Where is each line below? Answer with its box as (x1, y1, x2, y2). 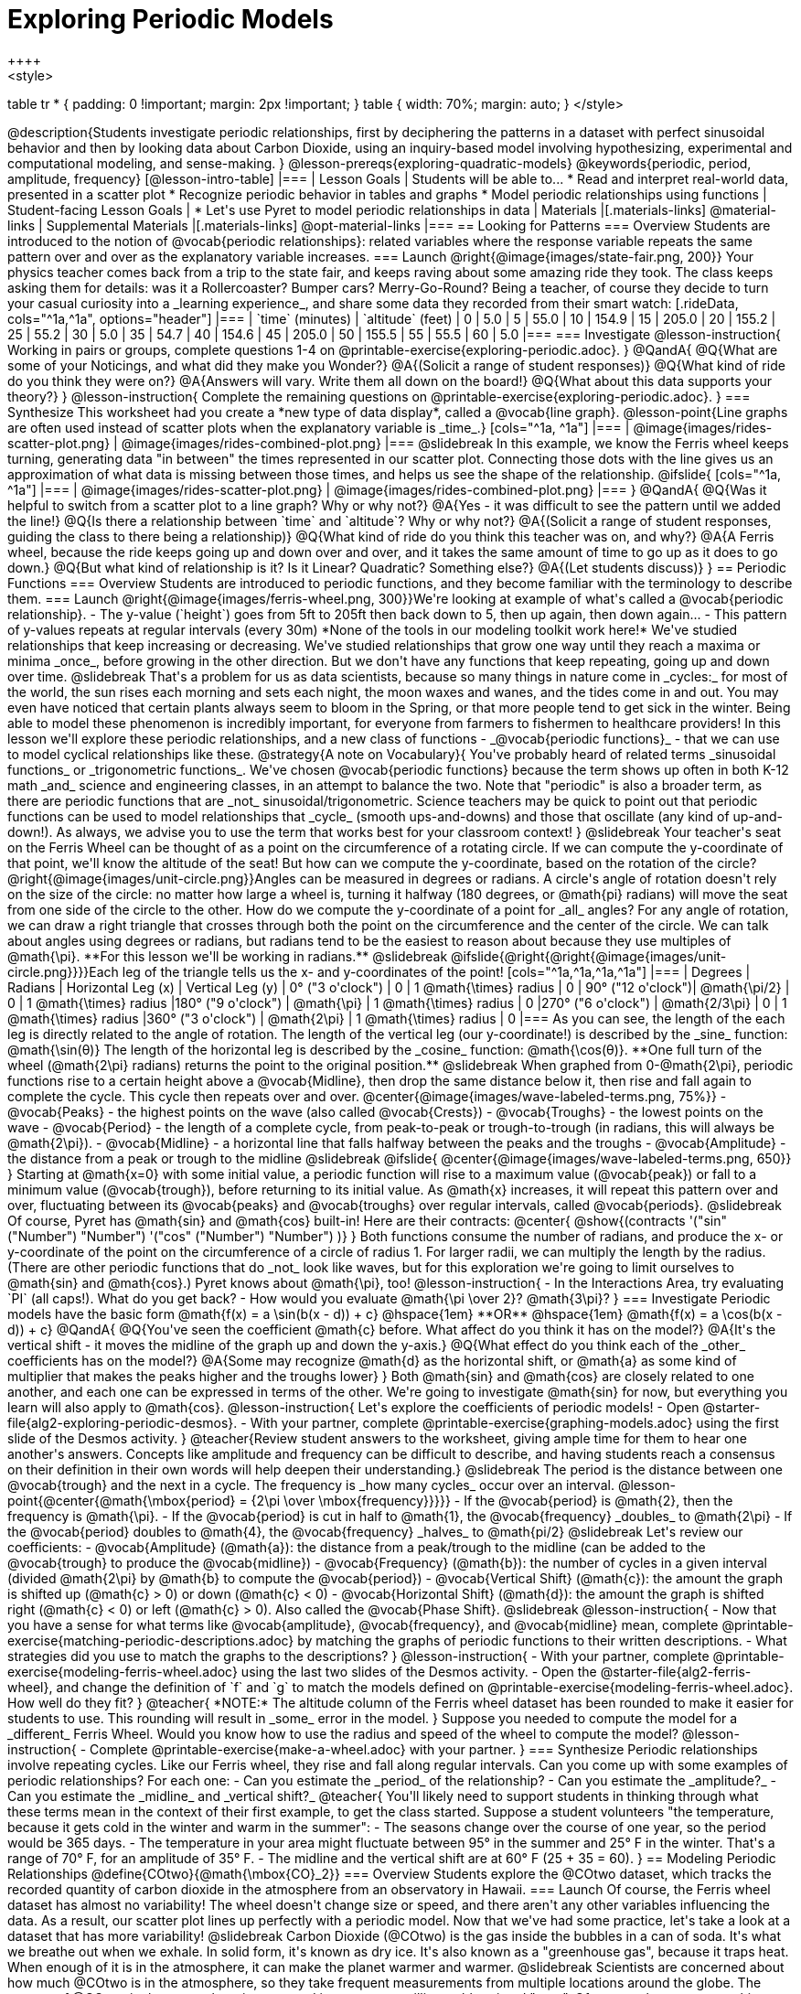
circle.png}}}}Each (7, 963, 119, 980)
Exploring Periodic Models (7, 4, 334, 35)
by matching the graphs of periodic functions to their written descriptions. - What (297, 1632, 787, 1648)
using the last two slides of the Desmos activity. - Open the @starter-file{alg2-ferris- (240, 1663, 752, 1679)
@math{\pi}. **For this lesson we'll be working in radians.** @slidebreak (7, 948, 448, 964)
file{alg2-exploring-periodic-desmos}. (7, 1414, 238, 1431)
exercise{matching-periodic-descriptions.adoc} (7, 1632, 294, 1648)
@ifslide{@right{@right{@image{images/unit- (451, 948, 727, 964)
